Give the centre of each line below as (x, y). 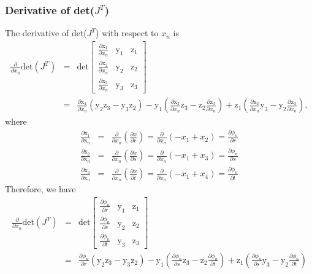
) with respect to (127, 33)
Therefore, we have (40, 188)
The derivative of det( (46, 33)
